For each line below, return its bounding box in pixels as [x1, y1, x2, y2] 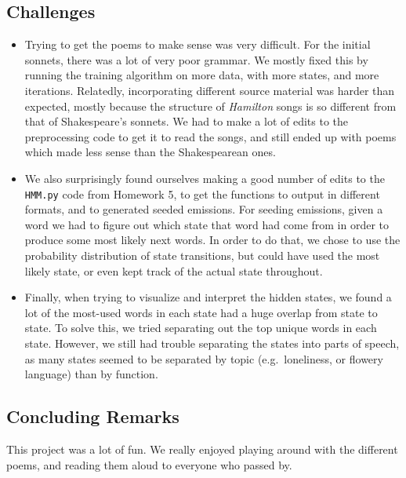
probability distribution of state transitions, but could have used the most [24, 246, 380, 263]
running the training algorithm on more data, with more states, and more [24, 67, 379, 83]
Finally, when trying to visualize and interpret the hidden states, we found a [24, 289, 392, 305]
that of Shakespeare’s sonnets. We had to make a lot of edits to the [24, 113, 349, 130]
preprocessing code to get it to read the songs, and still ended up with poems [24, 128, 397, 144]
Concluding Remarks [6, 404, 179, 429]
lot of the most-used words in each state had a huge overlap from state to [24, 304, 378, 320]
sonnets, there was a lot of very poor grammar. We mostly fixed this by [24, 51, 368, 68]
